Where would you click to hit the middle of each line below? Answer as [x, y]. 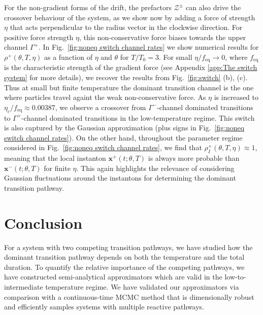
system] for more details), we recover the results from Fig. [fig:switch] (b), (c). [126, 77]
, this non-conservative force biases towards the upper [162, 37]
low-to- [235, 277]
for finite [57, 168]
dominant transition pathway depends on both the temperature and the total [124, 257]
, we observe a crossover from [101, 107]
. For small [175, 57]
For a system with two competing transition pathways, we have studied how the [128, 247]
